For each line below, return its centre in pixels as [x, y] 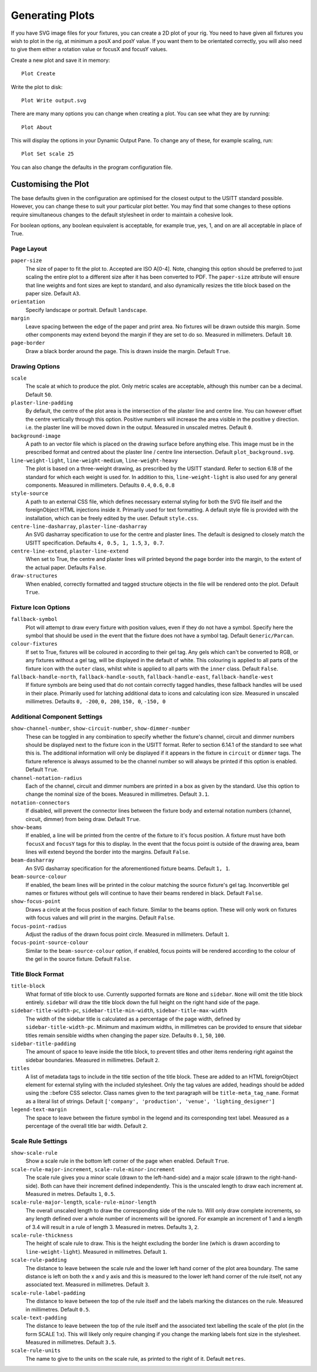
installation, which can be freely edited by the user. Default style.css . [112, 518]
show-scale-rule [34, 1153]
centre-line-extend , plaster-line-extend [70, 551]
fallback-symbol [34, 619]
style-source [30, 494]
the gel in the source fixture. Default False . [78, 959]
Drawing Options [36, 366]
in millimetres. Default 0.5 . [58, 1309]
